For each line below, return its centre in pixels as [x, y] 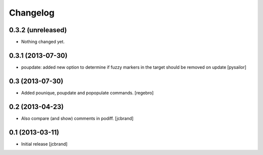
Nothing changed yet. [43, 42]
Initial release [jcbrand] [44, 144]
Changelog [32, 13]
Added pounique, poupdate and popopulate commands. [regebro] [87, 93]
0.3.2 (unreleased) [38, 30]
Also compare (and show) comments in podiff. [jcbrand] [77, 118]
